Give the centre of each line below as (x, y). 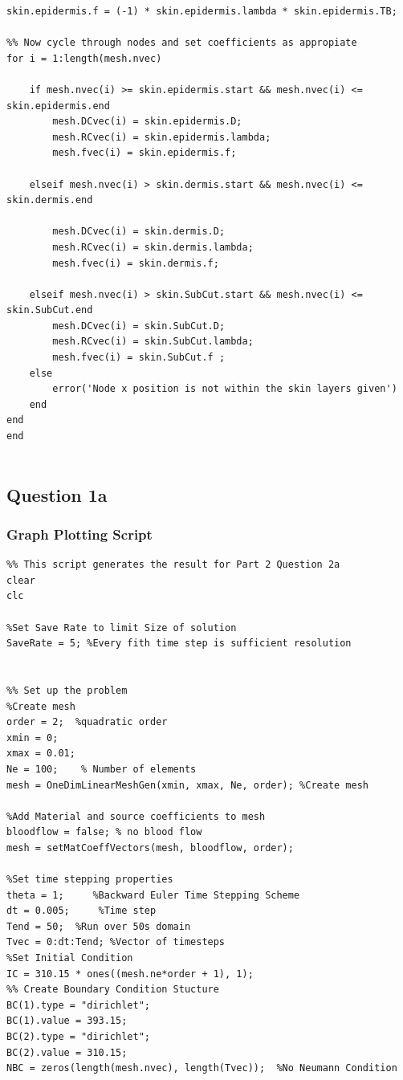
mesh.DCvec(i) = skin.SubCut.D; (139, 326)
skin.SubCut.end (50, 310)
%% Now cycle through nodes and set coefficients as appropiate (182, 43)
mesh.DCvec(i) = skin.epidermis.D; (147, 122)
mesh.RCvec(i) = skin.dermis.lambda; (153, 247)
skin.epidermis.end (58, 106)
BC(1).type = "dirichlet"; (78, 1005)
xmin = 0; (33, 738)
